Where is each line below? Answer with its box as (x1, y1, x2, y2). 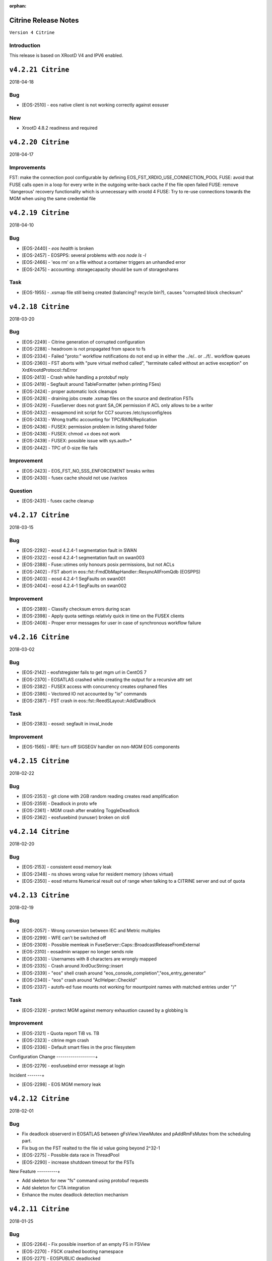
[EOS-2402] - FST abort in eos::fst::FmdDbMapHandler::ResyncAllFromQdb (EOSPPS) (22, 568, 201, 575)
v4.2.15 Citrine (9, 757, 70, 765)
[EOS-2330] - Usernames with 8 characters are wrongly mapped (22, 956, 157, 962)
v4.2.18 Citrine (9, 303, 70, 311)
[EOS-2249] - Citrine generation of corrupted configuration (22, 338, 145, 345)
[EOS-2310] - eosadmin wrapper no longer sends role (22, 949, 133, 955)
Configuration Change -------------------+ (9, 1053, 98, 1059)
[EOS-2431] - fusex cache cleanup (22, 498, 94, 504)
